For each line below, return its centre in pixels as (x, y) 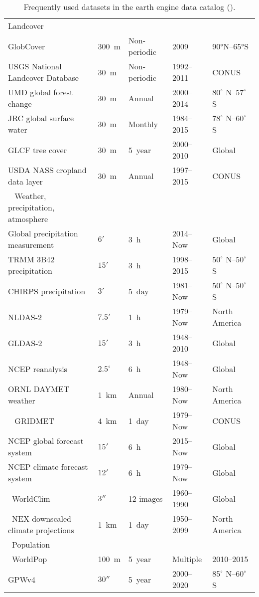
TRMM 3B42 (31, 259)
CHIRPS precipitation (47, 291)
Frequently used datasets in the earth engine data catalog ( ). (129, 7)
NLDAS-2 (25, 317)
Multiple (187, 559)
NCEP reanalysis (38, 369)
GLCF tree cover (37, 150)
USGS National (35, 66)
